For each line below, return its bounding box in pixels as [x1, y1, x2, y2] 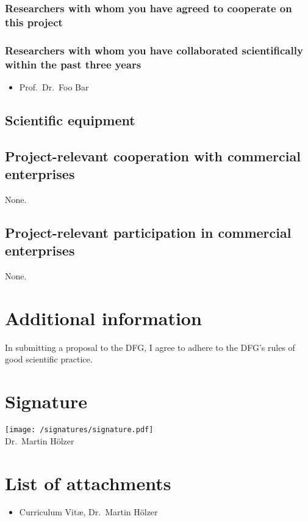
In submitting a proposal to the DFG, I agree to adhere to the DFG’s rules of [5, 340, 295, 353]
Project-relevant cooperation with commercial [5, 146, 301, 165]
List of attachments [5, 470, 171, 495]
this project [5, 14, 63, 29]
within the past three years [5, 56, 141, 72]
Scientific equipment [5, 110, 135, 129]
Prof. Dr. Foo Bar [19, 80, 89, 93]
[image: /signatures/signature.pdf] [5, 425, 154, 435]
